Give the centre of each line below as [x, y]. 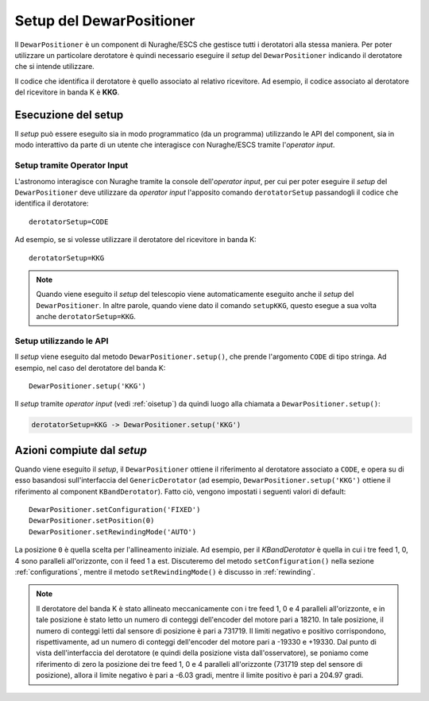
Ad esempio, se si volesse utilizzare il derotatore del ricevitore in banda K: [136, 240]
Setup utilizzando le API [62, 341]
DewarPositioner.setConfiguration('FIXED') [115, 510]
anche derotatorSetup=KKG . [86, 317]
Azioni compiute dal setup [81, 450]
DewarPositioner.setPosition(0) [92, 521]
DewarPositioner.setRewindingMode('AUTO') [113, 532]
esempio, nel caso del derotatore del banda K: [90, 368]
